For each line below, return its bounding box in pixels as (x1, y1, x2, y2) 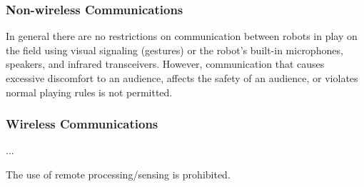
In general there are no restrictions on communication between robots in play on (6, 29, 358, 44)
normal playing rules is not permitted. (6, 84, 173, 99)
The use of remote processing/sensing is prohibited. (6, 167, 231, 181)
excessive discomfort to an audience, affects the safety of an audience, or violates (6, 71, 358, 85)
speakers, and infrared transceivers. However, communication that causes (6, 56, 325, 71)
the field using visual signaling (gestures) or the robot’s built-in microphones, (6, 42, 343, 57)
